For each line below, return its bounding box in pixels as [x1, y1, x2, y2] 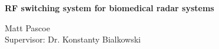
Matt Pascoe [5, 21, 50, 34]
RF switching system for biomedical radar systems [5, 2, 214, 14]
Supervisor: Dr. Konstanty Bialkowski [5, 33, 141, 45]
